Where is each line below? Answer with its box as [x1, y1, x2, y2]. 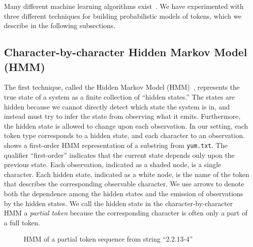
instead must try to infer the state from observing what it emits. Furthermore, [4, 111, 241, 121]
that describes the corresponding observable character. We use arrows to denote [4, 178, 245, 189]
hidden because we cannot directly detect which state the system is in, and [4, 101, 230, 111]
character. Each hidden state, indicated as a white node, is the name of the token [4, 169, 250, 179]
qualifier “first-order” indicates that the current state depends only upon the [4, 149, 235, 160]
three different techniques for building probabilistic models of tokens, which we [4, 10, 242, 21]
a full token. [4, 217, 40, 227]
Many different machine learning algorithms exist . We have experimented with [4, 1, 244, 11]
